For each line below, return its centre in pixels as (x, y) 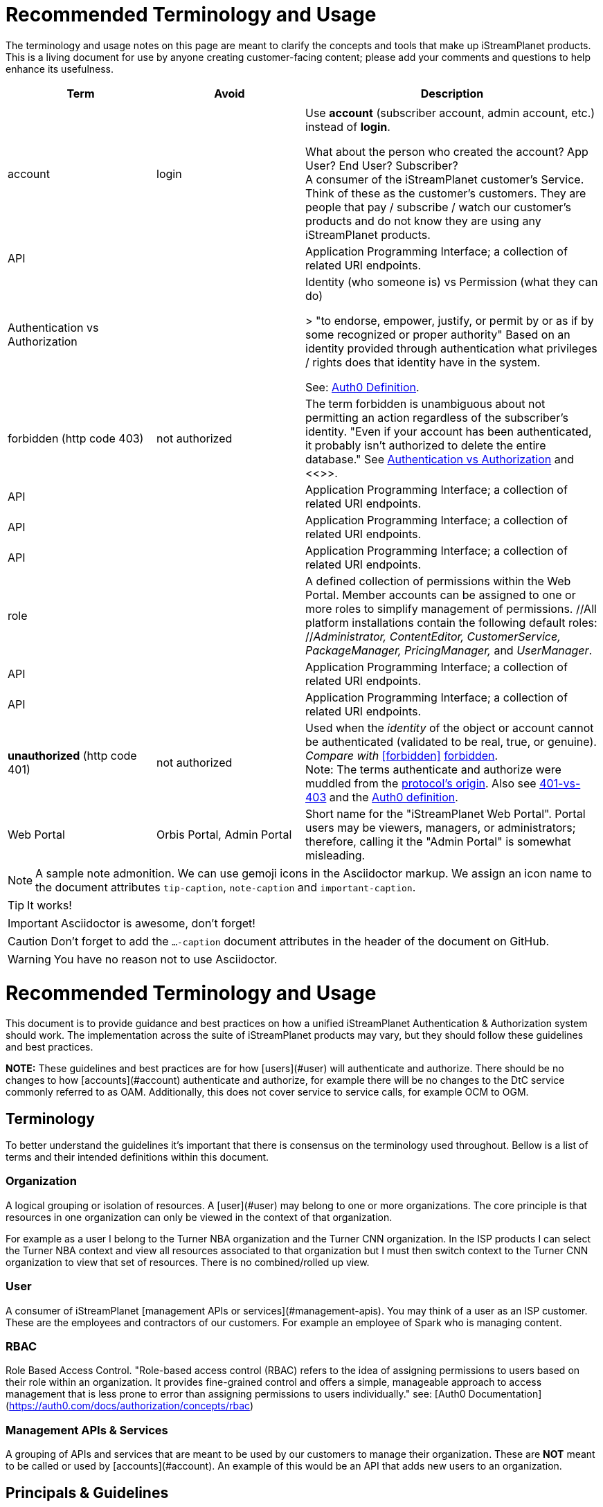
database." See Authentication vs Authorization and (440, 459)
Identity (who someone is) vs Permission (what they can (452, 282)
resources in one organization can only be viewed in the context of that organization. (199, 1217)
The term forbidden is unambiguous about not (425, 403)
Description (452, 93)
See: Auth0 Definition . (362, 387)
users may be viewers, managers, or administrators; (441, 827)
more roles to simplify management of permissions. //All (451, 608)
